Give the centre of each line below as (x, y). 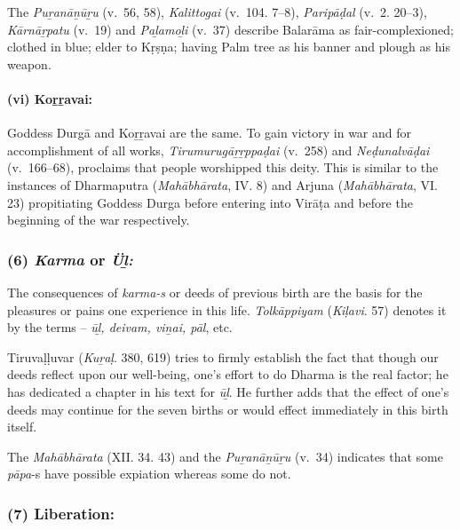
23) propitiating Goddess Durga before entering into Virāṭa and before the (210, 202)
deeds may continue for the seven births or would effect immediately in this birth (228, 409)
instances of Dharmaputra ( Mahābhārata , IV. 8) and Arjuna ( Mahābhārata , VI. (223, 184)
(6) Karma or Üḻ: (70, 259)
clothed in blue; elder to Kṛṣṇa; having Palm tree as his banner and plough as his (229, 47)
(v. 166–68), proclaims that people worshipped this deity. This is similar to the (223, 167)
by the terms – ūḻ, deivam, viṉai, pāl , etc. (120, 327)
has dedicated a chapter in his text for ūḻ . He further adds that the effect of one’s (228, 391)
